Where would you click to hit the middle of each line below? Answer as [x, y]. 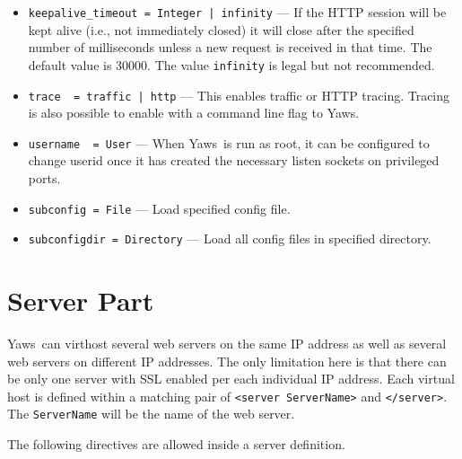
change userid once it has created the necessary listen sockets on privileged [234, 160]
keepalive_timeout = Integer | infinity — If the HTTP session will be [237, 12]
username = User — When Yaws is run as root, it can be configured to [229, 142]
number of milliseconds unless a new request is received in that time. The [230, 47]
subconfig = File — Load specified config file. [159, 208]
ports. [44, 178]
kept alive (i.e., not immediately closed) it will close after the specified [221, 29]
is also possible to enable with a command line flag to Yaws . [194, 113]
